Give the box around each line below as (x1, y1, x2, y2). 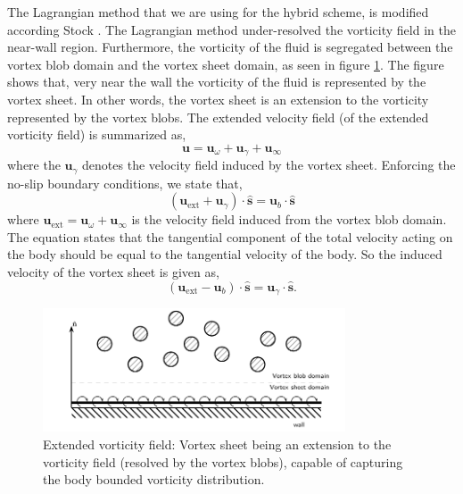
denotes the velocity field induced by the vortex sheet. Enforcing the (82, 155, 456, 174)
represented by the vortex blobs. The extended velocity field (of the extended (7, 107, 429, 126)
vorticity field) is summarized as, (7, 125, 186, 144)
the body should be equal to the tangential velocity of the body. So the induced (7, 245, 442, 264)
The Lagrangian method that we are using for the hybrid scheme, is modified (7, 3, 429, 21)
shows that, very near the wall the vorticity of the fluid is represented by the (7, 72, 426, 91)
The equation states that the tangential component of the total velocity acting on (7, 227, 453, 246)
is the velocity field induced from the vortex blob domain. (131, 210, 447, 229)
